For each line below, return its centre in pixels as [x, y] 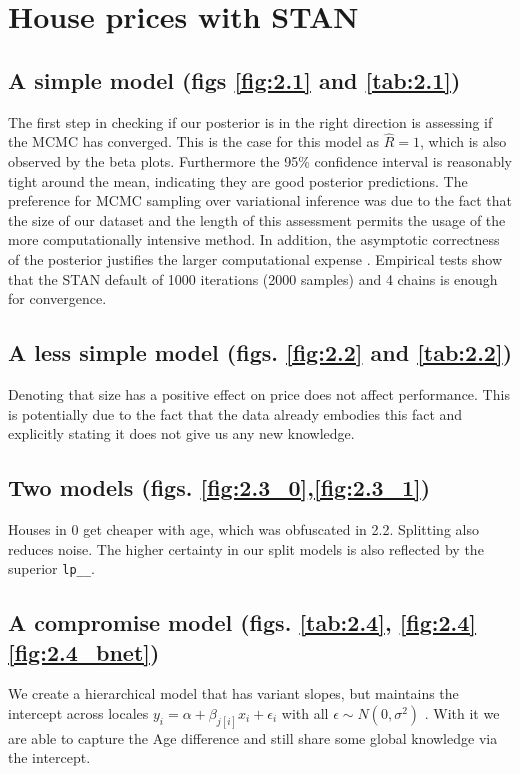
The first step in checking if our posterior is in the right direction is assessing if [250, 121]
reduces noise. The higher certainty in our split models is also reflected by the [246, 548]
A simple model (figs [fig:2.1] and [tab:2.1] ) [234, 79]
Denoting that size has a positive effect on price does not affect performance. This [259, 393]
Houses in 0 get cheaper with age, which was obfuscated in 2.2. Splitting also [243, 528]
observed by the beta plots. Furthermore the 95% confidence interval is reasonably [260, 160]
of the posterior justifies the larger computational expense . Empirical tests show [255, 258]
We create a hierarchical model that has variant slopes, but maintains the [233, 693]
